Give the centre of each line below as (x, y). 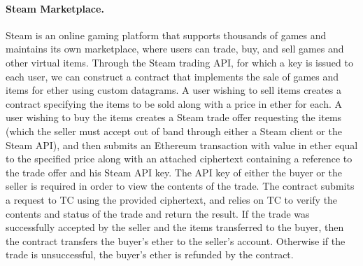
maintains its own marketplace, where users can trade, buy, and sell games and (175, 49)
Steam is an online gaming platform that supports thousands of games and (166, 35)
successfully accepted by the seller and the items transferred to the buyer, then (175, 227)
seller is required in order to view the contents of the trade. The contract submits (180, 186)
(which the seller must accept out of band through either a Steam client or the (174, 131)
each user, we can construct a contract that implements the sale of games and (172, 76)
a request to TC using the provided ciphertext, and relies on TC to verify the (172, 199)
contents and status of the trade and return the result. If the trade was (158, 213)
